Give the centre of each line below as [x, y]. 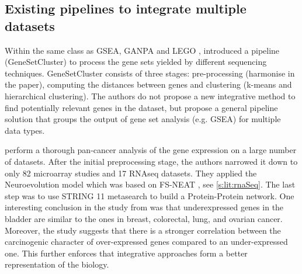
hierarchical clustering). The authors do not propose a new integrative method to [150, 96]
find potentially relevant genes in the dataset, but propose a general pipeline [141, 107]
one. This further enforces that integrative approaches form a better [126, 253]
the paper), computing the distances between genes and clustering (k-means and [148, 84]
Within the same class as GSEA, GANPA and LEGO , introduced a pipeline [142, 50]
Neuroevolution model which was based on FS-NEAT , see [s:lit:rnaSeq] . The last [150, 184]
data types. [25, 130]
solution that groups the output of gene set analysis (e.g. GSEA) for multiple [143, 119]
